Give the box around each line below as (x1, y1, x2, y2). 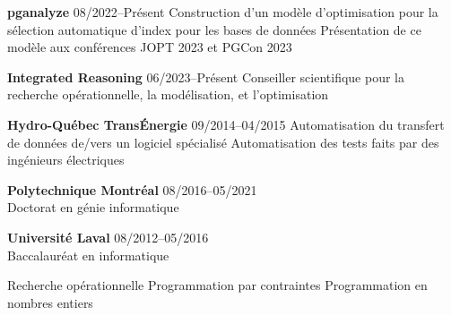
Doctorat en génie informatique (7, 198, 179, 217)
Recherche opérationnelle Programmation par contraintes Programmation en (7, 276, 428, 294)
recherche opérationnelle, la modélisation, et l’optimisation (7, 85, 329, 104)
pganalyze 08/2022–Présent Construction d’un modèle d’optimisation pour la (7, 3, 438, 21)
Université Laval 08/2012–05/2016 (7, 227, 209, 246)
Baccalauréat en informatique (7, 245, 169, 264)
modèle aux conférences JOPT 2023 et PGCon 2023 (7, 38, 292, 56)
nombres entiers (7, 293, 93, 311)
